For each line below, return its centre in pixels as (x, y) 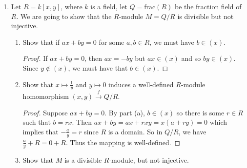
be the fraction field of (208, 6)
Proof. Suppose (45, 112)
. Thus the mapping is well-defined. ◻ (123, 142)
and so (191, 58)
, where (72, 6)
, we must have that (98, 67)
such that (37, 122)
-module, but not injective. (149, 159)
